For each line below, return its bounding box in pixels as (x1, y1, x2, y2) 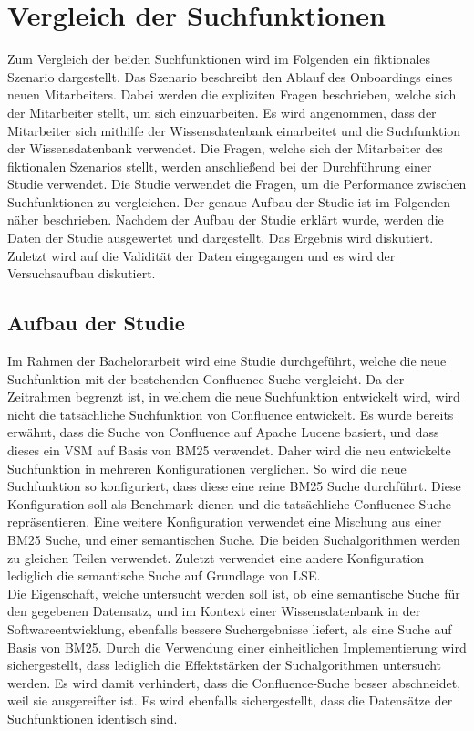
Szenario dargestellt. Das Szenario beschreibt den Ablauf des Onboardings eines (7, 67, 453, 86)
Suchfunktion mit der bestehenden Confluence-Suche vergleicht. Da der (7, 369, 405, 388)
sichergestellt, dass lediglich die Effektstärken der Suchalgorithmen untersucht (7, 655, 442, 674)
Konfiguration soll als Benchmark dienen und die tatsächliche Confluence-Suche (7, 494, 452, 513)
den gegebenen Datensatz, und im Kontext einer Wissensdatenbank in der (7, 601, 421, 621)
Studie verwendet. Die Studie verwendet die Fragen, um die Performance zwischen (7, 174, 467, 193)
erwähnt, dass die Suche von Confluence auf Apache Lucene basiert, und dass (7, 423, 439, 442)
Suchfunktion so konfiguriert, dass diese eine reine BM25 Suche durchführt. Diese (7, 476, 461, 496)
